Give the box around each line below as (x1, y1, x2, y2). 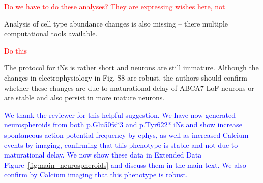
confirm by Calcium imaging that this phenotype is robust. (4, 169, 188, 180)
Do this (4, 45, 27, 56)
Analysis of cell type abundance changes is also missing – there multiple (4, 18, 228, 29)
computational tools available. (4, 28, 98, 39)
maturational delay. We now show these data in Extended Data (4, 149, 202, 160)
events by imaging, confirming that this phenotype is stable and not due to (4, 139, 238, 150)
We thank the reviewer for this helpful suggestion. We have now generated (4, 109, 236, 120)
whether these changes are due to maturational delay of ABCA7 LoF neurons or (4, 82, 254, 93)
